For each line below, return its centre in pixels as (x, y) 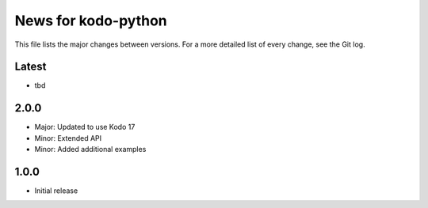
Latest (31, 67)
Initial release (56, 191)
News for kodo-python (91, 21)
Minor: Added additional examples (90, 149)
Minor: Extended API (68, 138)
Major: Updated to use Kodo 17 (85, 127)
